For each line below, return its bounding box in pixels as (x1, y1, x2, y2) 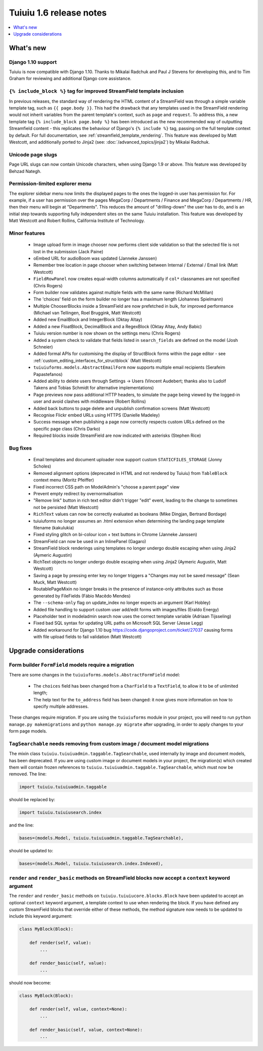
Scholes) (33, 463, 51, 469)
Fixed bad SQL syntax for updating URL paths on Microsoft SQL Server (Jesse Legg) (33, 620, 204, 626)
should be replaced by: (9, 797, 56, 803)
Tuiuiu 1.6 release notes (9, 7, 107, 18)
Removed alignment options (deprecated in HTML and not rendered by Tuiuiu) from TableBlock (33, 470, 227, 476)
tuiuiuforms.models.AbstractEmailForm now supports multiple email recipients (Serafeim (33, 364, 225, 370)
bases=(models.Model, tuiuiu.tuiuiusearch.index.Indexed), (19, 861, 163, 866)
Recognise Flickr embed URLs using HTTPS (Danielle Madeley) (33, 412, 160, 418)
